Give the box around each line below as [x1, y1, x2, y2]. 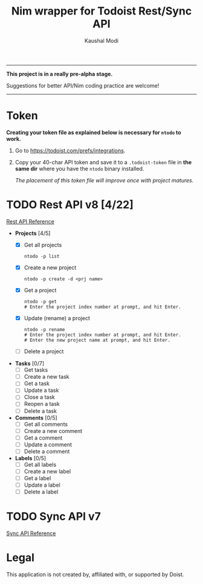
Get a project [24, 286, 57, 294]
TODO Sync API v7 [6, 510, 101, 524]
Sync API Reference [6, 530, 56, 537]
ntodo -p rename [24, 327, 65, 333]
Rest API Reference [6, 217, 54, 225]
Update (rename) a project [24, 315, 91, 321]
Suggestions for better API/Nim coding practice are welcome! [6, 82, 159, 89]
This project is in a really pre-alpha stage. [6, 70, 113, 77]
